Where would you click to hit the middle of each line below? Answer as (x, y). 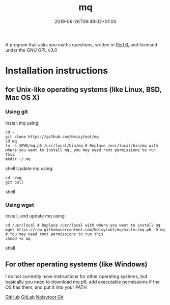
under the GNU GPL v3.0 (31, 50)
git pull (15, 182)
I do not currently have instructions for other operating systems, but (76, 276)
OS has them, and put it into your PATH (46, 287)
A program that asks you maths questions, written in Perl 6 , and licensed (81, 44)
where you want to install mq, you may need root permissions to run (81, 150)
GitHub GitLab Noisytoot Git (34, 297)
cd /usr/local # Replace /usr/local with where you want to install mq (83, 226)
